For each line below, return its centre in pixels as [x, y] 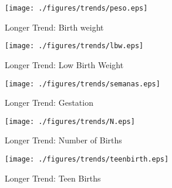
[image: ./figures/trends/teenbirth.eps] [87, 159]
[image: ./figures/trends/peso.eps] [76, 8]
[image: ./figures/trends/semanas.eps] [82, 84]
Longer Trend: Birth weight [54, 27]
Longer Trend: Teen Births [53, 178]
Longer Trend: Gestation [49, 103]
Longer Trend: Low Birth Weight [64, 64]
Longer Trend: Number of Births [63, 140]
